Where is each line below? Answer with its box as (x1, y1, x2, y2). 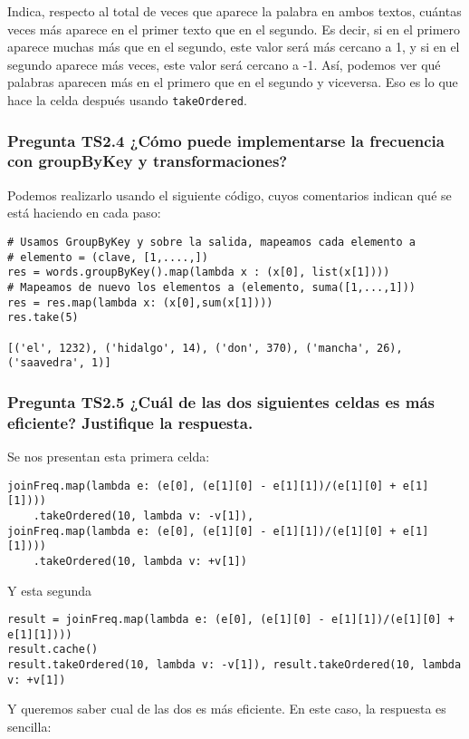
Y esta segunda (7, 580, 92, 599)
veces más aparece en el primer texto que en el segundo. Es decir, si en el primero (7, 19, 461, 38)
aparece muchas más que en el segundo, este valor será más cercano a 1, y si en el (7, 37, 460, 56)
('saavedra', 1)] (7, 356, 111, 370)
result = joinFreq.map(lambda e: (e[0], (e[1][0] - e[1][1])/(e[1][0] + (7, 613, 455, 627)
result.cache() (7, 643, 99, 656)
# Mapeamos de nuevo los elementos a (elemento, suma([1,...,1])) (7, 280, 416, 294)
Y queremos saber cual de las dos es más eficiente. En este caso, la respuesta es (7, 699, 446, 718)
